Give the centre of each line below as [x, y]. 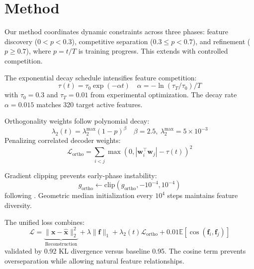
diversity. [18, 205]
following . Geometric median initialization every [79, 195]
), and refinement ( [221, 41]
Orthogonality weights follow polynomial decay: [77, 121]
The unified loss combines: [44, 222]
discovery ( [21, 41]
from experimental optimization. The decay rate [164, 95]
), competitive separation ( [112, 41]
